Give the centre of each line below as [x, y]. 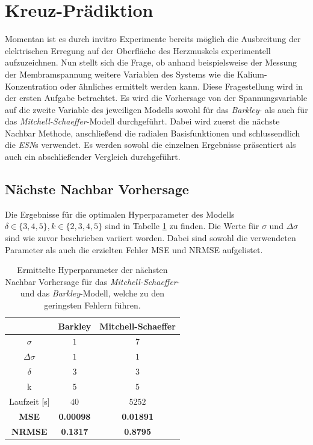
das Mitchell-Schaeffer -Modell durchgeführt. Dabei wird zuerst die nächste [142, 121]
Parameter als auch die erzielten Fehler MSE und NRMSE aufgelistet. [134, 249]
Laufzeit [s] [29, 401]
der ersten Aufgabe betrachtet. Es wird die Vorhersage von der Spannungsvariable [156, 98]
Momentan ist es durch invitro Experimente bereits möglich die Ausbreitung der [153, 39]
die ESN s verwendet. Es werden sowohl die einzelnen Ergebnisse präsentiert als [150, 145]
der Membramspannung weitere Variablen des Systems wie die [120, 74]
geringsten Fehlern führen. [92, 305]
